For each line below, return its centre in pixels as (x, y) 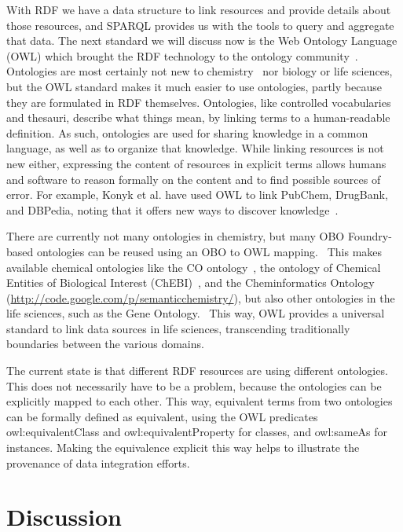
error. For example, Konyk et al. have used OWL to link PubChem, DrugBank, (197, 194)
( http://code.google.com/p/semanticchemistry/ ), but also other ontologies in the (201, 297)
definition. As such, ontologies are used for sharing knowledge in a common (187, 132)
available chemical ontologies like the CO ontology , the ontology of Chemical (194, 267)
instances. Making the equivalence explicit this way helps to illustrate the (183, 448)
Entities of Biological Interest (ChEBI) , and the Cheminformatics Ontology (191, 283)
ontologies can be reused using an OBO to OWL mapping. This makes (209, 251)
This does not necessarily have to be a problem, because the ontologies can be (194, 385)
